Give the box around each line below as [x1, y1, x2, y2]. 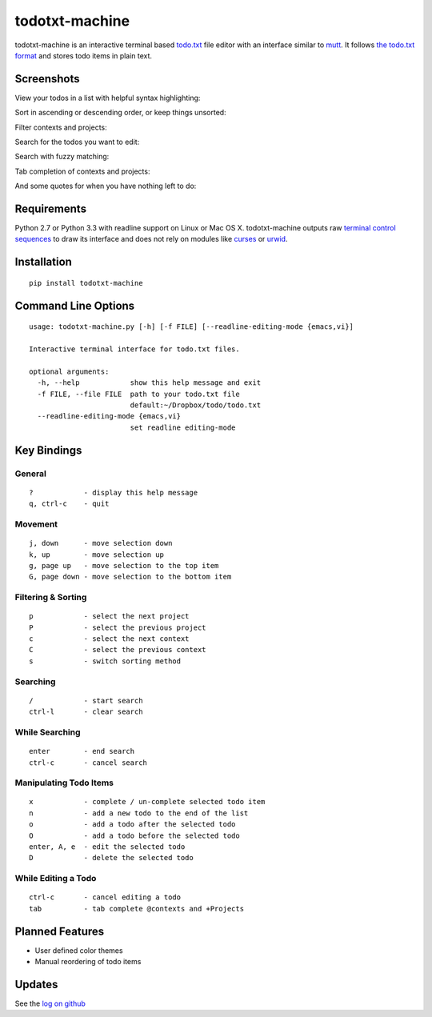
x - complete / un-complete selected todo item [29, 797, 266, 807]
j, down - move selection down [29, 539, 173, 548]
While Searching [14, 727, 81, 738]
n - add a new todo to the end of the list [29, 808, 249, 818]
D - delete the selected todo [29, 853, 194, 863]
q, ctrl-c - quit [29, 499, 110, 508]
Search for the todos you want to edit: [14, 137, 140, 147]
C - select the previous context [29, 645, 207, 655]
